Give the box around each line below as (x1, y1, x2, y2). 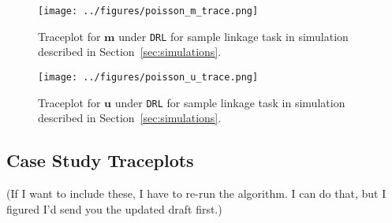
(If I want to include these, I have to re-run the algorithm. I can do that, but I (6, 185, 386, 202)
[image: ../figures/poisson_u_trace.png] (38, 71, 259, 83)
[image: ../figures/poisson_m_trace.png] (38, 6, 259, 17)
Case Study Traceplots (6, 148, 194, 173)
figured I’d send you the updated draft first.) (6, 200, 222, 217)
